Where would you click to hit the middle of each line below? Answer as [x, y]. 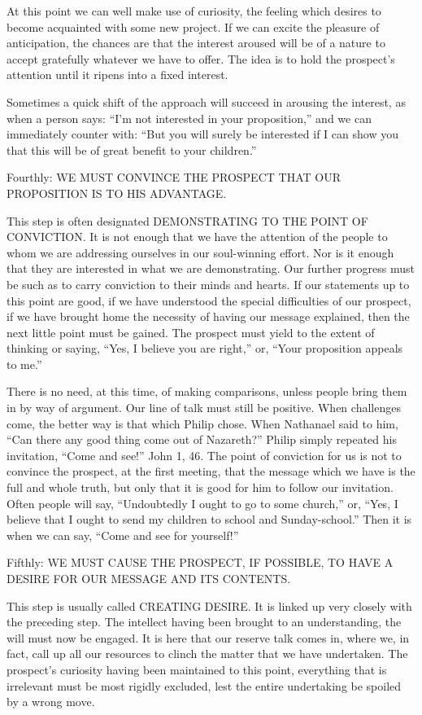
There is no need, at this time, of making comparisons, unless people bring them [207, 391]
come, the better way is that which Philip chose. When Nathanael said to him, [202, 423]
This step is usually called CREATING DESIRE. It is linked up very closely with [209, 605]
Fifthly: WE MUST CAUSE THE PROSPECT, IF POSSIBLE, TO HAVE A [200, 562]
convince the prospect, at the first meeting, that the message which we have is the [211, 471]
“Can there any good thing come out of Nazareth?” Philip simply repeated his [202, 439]
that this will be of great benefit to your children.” [132, 149]
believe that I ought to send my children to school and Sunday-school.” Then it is [209, 519]
